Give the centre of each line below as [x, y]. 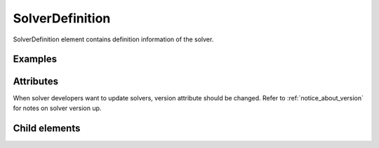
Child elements [47, 128]
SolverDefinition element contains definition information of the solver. [113, 39]
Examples [35, 59]
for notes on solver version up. [57, 108]
